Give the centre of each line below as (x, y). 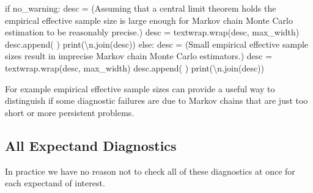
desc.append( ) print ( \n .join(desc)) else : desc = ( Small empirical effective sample (157, 44)
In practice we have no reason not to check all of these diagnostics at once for (150, 171)
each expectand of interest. (55, 183)
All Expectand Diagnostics (91, 145)
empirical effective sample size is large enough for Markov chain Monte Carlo (149, 20)
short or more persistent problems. (70, 112)
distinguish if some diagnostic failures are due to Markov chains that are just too (156, 100)
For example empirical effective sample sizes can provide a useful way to (140, 88)
